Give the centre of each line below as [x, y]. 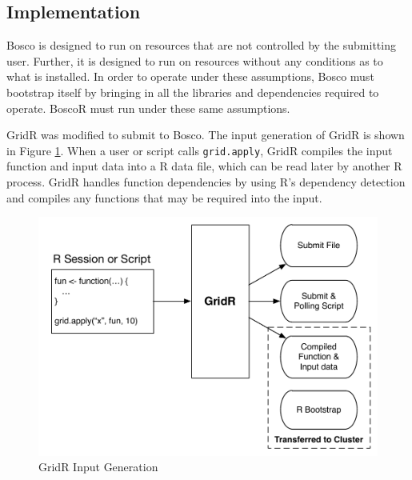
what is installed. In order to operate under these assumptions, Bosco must [190, 76]
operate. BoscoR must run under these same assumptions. [148, 108]
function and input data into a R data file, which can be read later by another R [204, 166]
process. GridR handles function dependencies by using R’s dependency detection [206, 182]
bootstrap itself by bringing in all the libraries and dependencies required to [193, 92]
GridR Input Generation [98, 467]
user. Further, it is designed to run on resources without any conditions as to [195, 60]
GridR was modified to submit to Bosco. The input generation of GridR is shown [206, 135]
